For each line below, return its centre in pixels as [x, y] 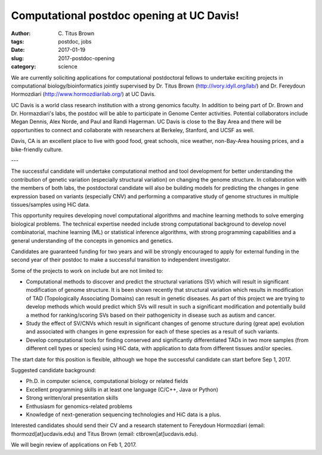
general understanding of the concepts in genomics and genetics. [92, 241]
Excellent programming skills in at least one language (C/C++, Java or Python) [122, 389]
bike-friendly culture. [37, 149]
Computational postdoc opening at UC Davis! [125, 15]
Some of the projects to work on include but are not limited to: [87, 270]
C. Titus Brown [76, 33]
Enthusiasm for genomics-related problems [79, 406]
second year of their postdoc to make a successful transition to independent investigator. [121, 260]
